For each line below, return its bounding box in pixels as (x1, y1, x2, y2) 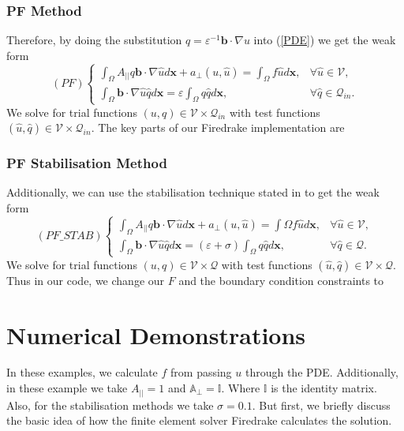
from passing (170, 364, 232, 380)
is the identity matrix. (271, 380, 377, 396)
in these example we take (6, 380, 128, 396)
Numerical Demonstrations (6, 318, 306, 350)
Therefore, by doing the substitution (6, 32, 182, 48)
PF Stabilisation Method (6, 153, 167, 173)
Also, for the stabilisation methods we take (6, 396, 214, 413)
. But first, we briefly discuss (252, 396, 391, 413)
